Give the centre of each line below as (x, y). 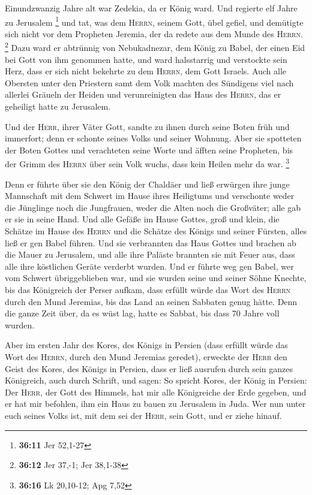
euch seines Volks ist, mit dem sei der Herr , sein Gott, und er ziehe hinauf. (143, 415)
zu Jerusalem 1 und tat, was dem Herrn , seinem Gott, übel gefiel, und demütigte (154, 21)
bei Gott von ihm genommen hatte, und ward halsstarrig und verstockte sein (146, 59)
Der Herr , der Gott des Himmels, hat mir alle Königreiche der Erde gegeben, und (156, 392)
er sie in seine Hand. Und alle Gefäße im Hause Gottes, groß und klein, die (142, 219)
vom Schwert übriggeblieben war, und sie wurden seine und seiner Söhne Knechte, (156, 278)
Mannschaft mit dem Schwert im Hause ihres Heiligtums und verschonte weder (150, 196)
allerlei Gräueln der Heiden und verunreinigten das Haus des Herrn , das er (143, 94)
